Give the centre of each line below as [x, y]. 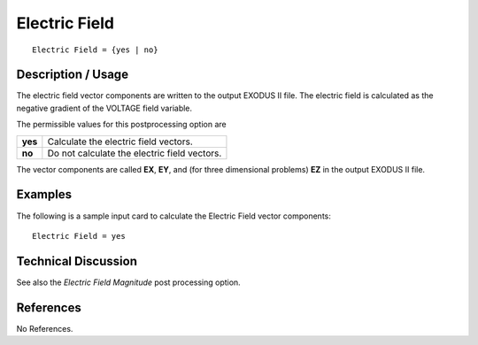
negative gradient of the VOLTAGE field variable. [104, 108]
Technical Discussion [77, 261]
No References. [45, 328]
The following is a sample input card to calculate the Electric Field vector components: [173, 216]
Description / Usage [72, 75]
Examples [44, 195]
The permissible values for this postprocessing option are [121, 125]
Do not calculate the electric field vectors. [135, 153]
